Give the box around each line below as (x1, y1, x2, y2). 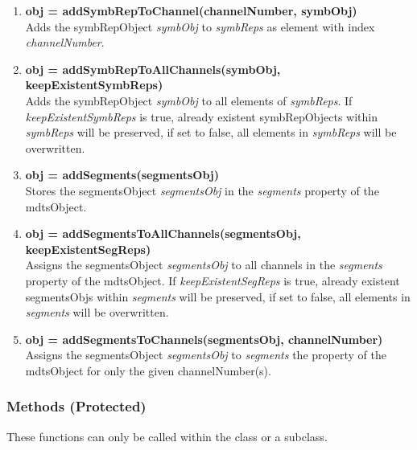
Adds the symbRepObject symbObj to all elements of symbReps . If (25, 92, 353, 108)
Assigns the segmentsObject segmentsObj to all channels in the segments (25, 256, 382, 273)
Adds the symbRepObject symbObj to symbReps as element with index (25, 18, 375, 35)
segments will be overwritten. (25, 304, 169, 321)
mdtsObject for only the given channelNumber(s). (25, 362, 271, 378)
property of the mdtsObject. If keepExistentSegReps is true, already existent (25, 272, 400, 288)
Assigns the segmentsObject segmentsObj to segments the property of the (25, 346, 386, 363)
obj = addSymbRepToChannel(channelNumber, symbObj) (25, 2, 357, 18)
